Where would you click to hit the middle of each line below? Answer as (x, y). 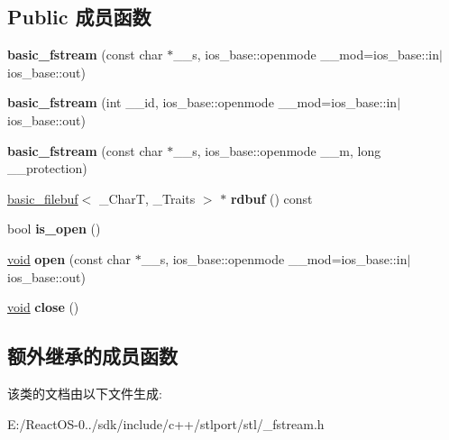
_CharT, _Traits (147, 198)
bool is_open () (54, 229)
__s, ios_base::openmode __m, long (277, 150)
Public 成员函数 (79, 17)
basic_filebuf (43, 198)
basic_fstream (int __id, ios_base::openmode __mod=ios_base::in (202, 102)
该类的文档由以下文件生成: (85, 393)
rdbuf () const (271, 198)
